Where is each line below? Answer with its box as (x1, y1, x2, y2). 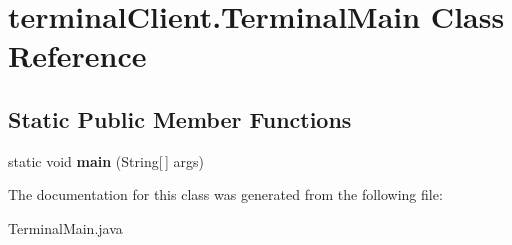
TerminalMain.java (8, 217, 123, 238)
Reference (8, 35, 147, 76)
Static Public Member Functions (8, 103, 352, 134)
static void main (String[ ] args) (8, 150, 204, 171)
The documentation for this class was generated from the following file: (8, 184, 443, 205)
